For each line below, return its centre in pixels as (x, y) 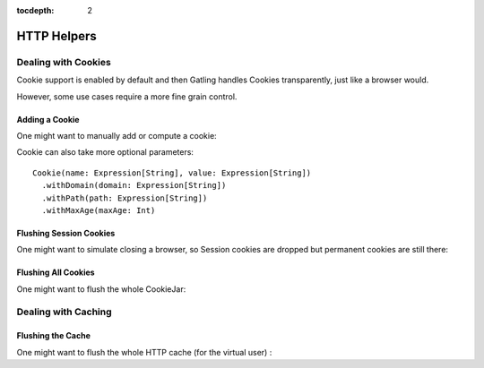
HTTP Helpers (57, 36)
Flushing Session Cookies (66, 233)
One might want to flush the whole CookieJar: (101, 289)
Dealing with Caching (64, 312)
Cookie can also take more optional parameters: (105, 152)
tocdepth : (35, 10)
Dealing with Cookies (64, 62)
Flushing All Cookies (56, 272)
